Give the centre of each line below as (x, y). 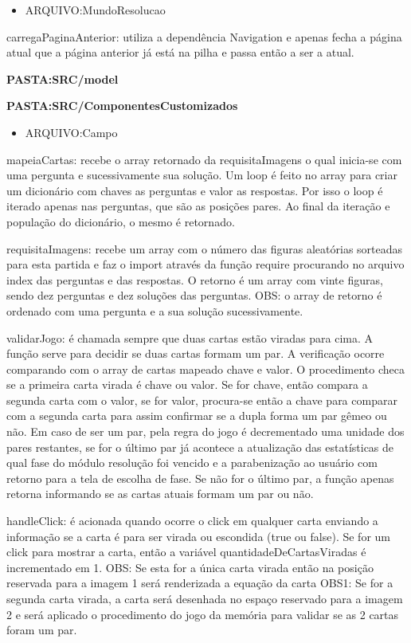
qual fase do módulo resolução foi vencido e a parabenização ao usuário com (192, 463)
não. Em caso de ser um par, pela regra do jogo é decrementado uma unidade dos (205, 431)
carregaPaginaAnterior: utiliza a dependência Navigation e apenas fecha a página (204, 36)
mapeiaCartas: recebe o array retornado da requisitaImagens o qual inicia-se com (204, 159)
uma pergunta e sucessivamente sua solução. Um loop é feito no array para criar (202, 175)
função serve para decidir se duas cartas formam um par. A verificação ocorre (196, 353)
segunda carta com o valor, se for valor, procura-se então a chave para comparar (202, 400)
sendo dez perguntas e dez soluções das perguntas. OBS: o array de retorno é (194, 295)
